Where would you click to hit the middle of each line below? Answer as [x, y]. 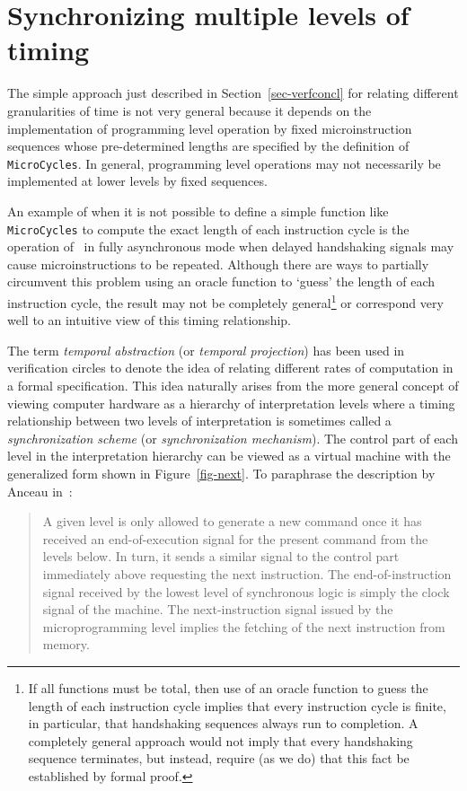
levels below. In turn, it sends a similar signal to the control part [221, 556]
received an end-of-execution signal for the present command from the [235, 538]
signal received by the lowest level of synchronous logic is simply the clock [246, 591]
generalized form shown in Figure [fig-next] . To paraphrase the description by [221, 473]
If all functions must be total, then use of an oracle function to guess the [228, 687]
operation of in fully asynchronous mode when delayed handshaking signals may [231, 246]
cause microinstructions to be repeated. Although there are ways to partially [218, 264]
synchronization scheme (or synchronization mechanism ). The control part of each [233, 438]
